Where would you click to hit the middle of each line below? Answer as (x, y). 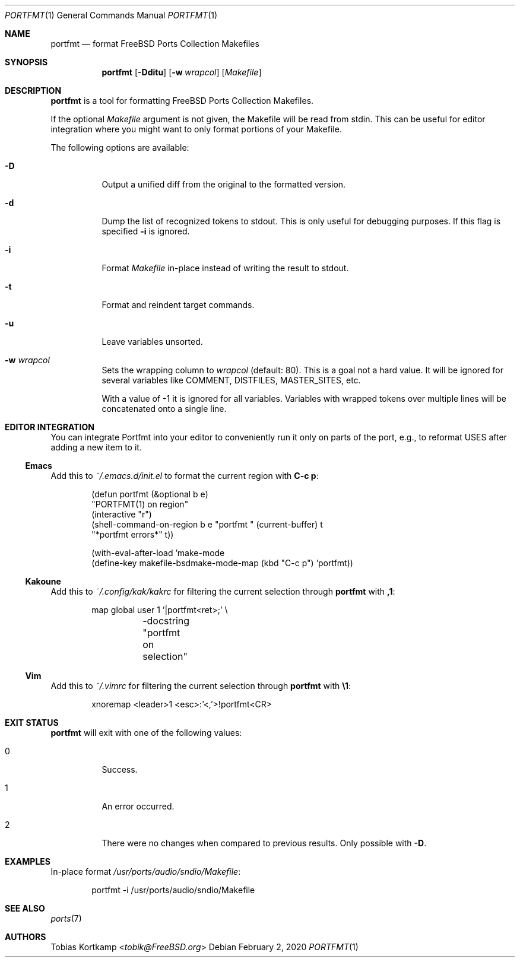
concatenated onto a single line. (164, 409)
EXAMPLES (28, 861)
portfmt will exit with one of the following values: (146, 733)
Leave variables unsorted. (152, 342)
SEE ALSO (25, 908)
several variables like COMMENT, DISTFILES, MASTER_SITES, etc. (231, 380)
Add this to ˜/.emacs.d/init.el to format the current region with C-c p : (185, 476)
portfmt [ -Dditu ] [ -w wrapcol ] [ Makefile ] (182, 72)
